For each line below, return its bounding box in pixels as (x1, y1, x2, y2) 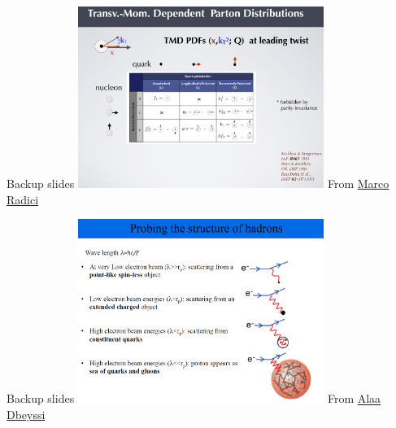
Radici (7, 190, 39, 207)
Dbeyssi (7, 406, 46, 423)
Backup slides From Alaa (7, 390, 381, 407)
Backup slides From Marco (7, 175, 389, 192)
